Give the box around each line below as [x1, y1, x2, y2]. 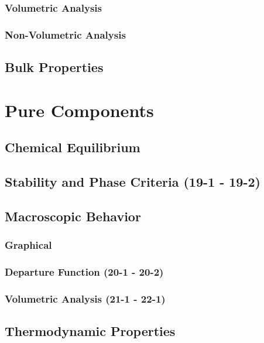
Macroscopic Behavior [5, 207, 141, 225]
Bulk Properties [5, 58, 104, 76]
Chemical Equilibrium [5, 138, 140, 156]
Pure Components [5, 98, 154, 122]
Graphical [5, 238, 52, 252]
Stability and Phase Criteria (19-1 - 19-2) [5, 173, 260, 191]
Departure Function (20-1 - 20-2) [5, 264, 164, 279]
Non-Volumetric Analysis [5, 27, 126, 42]
